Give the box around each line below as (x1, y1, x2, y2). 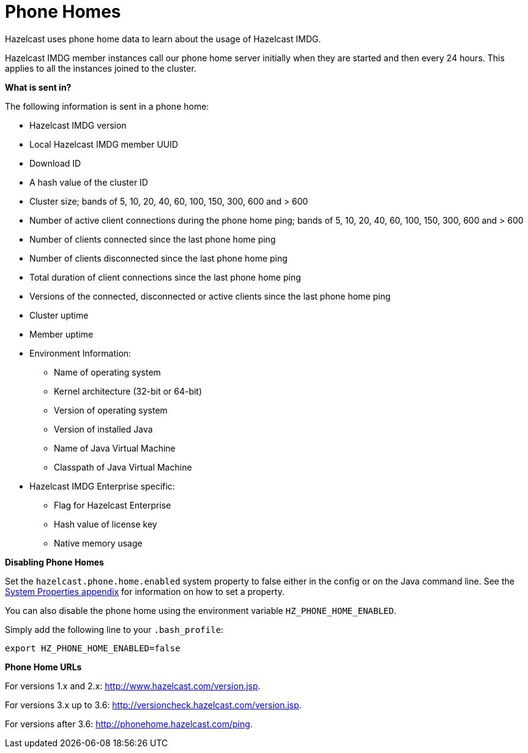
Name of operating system (54, 366, 161, 377)
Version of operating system (54, 404, 168, 415)
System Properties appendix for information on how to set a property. (5, 586, 284, 597)
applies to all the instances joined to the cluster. (5, 62, 196, 74)
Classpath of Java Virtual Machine (54, 461, 192, 472)
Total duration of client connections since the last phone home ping (29, 271, 301, 282)
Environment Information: (29, 347, 132, 358)
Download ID (29, 157, 81, 168)
